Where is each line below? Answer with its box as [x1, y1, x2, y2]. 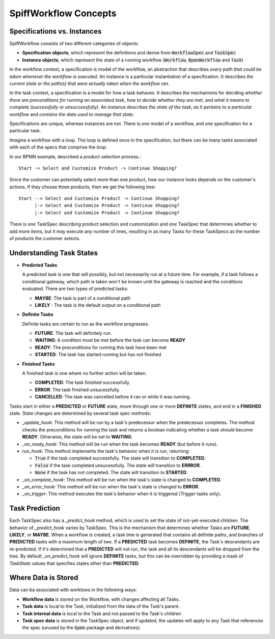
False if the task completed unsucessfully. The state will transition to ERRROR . [35, 462, 201, 468]
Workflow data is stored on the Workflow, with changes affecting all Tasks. [22, 596, 180, 602]
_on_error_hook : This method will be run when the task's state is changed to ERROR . [22, 483, 200, 489]
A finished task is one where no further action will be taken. [22, 370, 147, 376]
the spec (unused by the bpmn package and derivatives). [22, 625, 141, 631]
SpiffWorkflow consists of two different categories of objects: [9, 41, 139, 47]
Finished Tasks [22, 361, 55, 367]
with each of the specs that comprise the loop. [9, 144, 107, 150]
